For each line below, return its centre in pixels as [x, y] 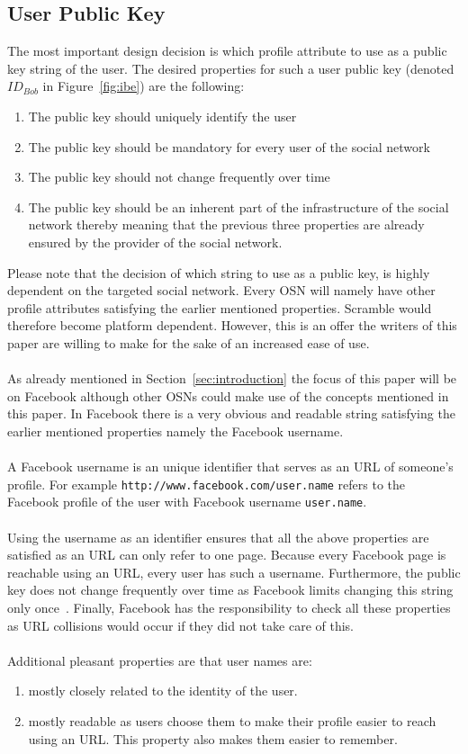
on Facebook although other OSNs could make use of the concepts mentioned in [228, 395]
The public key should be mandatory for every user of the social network [229, 146]
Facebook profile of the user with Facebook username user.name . [187, 502]
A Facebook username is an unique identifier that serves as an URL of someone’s [230, 467]
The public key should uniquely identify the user [162, 116]
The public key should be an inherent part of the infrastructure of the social [238, 206]
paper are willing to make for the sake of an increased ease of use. [189, 342]
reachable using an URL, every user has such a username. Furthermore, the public [234, 572]
